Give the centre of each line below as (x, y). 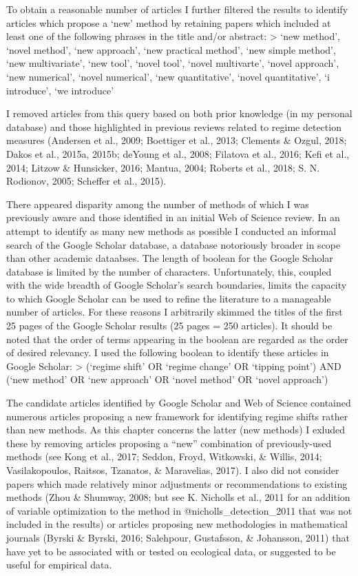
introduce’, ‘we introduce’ (60, 90)
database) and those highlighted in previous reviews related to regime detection (174, 126)
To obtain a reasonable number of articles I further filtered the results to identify (177, 9)
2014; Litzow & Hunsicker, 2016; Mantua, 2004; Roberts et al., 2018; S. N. (163, 167)
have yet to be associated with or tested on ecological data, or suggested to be (171, 551)
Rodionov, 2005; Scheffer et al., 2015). (86, 181)
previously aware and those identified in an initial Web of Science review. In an (173, 217)
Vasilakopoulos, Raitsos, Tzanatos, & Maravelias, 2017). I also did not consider (173, 470)
